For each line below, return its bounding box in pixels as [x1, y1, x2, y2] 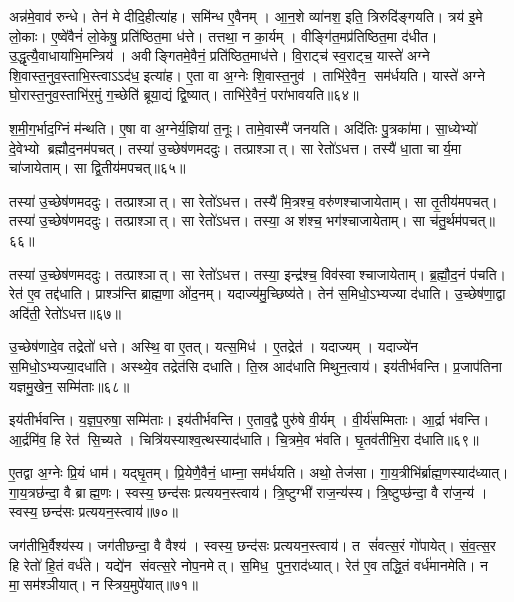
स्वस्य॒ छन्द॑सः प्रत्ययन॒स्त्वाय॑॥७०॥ [9, 501, 178, 522]
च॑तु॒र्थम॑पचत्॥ [429, 210, 495, 231]
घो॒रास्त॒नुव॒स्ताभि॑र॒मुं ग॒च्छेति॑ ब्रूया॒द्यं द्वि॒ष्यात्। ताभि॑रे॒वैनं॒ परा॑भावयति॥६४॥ [9, 84, 359, 105]
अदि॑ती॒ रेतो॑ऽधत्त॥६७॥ [9, 302, 121, 323]
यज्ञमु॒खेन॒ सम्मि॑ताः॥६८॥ [9, 375, 130, 396]
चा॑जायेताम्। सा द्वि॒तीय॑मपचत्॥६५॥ [9, 157, 186, 178]
